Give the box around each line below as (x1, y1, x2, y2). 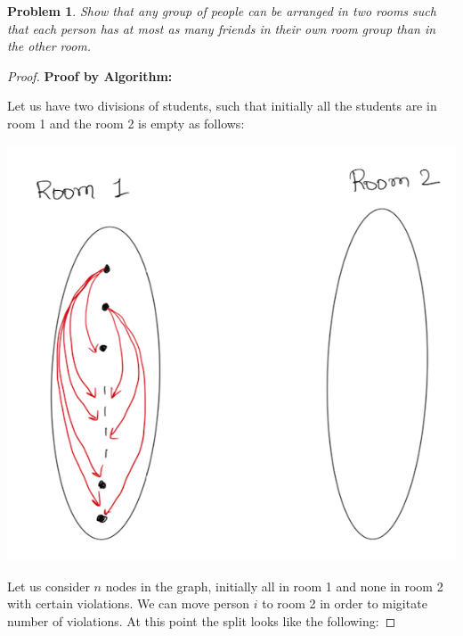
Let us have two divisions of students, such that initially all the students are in (7, 96, 437, 115)
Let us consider (7, 576, 90, 595)
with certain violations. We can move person (7, 594, 250, 613)
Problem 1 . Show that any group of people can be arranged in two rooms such (7, 2, 436, 20)
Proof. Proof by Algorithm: (7, 66, 173, 85)
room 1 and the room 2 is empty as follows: (7, 113, 245, 132)
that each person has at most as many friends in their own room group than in (7, 19, 436, 37)
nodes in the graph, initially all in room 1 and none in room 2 (105, 576, 443, 595)
